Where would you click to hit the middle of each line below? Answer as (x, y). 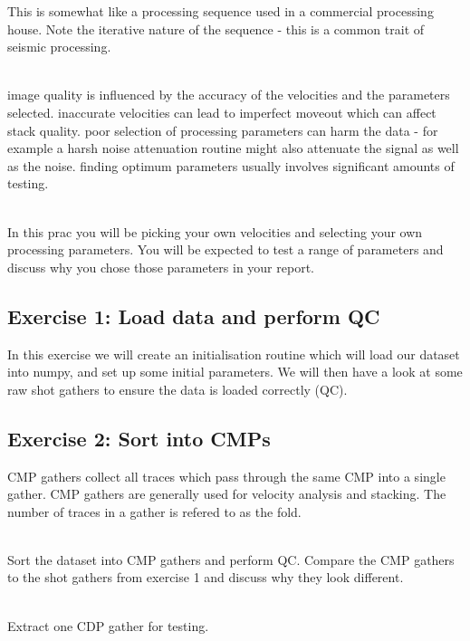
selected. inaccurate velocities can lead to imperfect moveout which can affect (222, 112)
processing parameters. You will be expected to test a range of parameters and (225, 249)
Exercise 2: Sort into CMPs (139, 438)
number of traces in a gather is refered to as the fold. (154, 511)
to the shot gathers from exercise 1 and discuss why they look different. (206, 577)
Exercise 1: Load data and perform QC (194, 316)
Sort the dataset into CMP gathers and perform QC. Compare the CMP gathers (231, 559)
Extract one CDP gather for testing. (108, 625)
